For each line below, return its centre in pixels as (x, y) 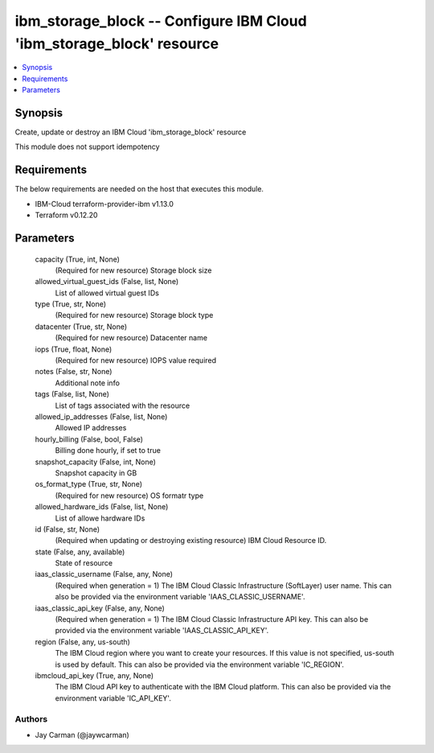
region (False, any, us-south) (82, 642)
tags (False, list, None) (72, 394)
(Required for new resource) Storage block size (133, 270)
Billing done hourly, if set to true (108, 451)
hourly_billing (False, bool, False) (89, 439)
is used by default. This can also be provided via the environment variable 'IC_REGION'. (200, 665)
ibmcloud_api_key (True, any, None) (94, 675)
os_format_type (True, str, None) (89, 484)
